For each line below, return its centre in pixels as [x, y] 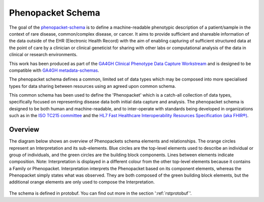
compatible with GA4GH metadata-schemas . [54, 70]
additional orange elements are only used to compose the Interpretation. [82, 182]
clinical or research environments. [43, 55]
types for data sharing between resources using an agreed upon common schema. [92, 86]
